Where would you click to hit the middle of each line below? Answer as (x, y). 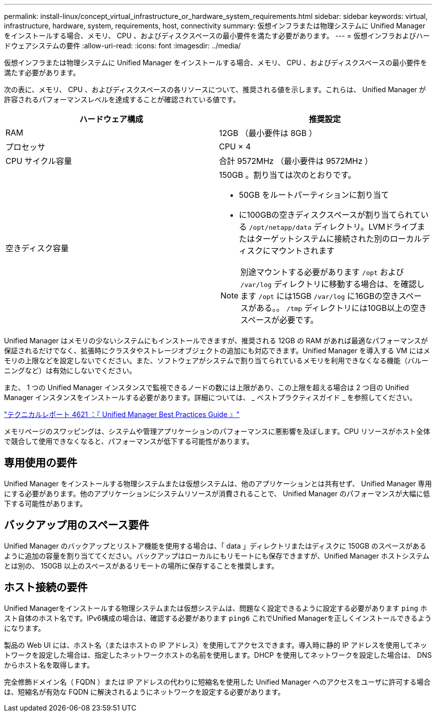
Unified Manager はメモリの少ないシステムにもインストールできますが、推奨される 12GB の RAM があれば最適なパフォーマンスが (216, 341)
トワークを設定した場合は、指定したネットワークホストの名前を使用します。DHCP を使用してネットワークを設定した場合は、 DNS (218, 655)
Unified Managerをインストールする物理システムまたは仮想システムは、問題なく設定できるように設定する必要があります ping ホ (216, 608)
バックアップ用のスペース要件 (77, 525)
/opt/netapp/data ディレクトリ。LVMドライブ (333, 227)
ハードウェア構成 (111, 119)
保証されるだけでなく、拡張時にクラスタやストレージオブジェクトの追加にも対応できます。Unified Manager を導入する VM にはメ (217, 351)
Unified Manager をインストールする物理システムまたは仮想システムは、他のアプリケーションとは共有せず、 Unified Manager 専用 (218, 483)
